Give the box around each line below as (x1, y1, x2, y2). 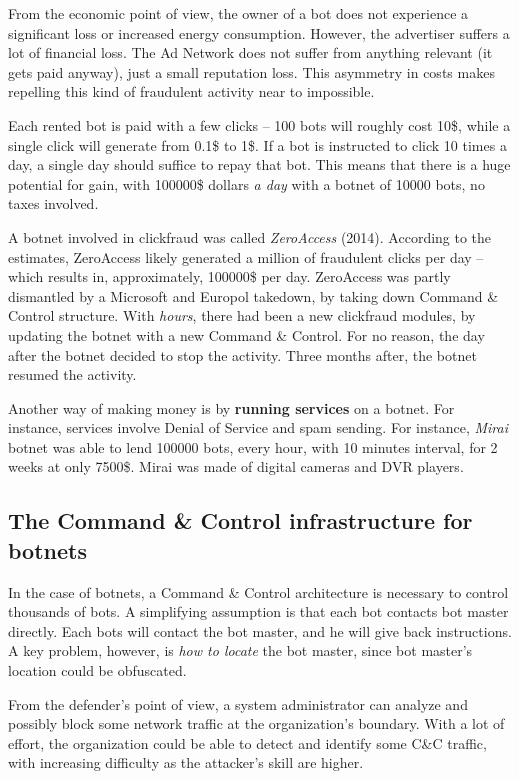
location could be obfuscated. (8, 660, 187, 681)
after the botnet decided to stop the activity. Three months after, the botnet (8, 344, 477, 365)
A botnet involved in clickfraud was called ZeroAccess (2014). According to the (8, 226, 492, 247)
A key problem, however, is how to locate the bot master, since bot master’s (8, 640, 473, 661)
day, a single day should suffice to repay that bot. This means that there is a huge (8, 154, 511, 175)
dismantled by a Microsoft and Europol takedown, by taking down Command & (8, 285, 499, 306)
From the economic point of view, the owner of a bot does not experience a (8, 3, 469, 23)
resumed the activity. (8, 364, 137, 385)
